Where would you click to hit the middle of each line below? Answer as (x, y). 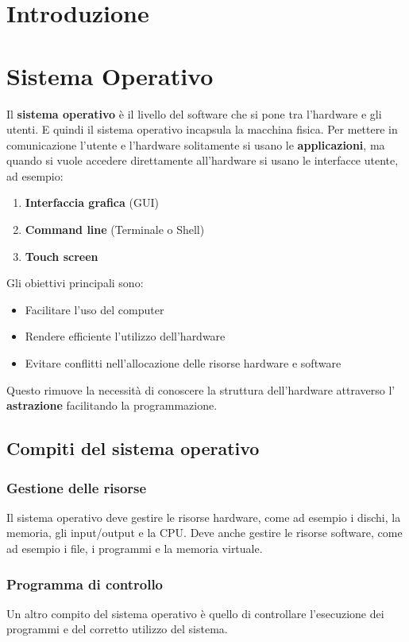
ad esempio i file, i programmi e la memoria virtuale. (135, 548)
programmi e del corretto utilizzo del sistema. (117, 629)
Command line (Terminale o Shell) (115, 230)
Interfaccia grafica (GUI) (92, 202)
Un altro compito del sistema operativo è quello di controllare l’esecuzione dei (195, 613)
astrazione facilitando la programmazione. (112, 405)
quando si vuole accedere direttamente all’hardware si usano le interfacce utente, (203, 160)
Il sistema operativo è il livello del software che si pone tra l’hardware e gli (194, 113)
